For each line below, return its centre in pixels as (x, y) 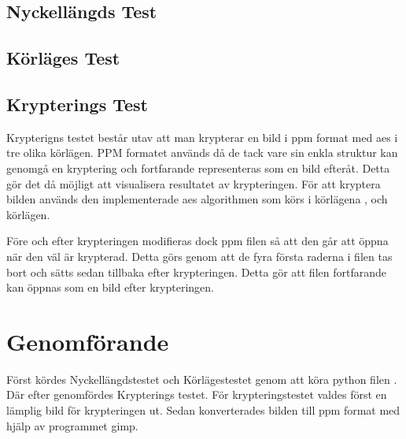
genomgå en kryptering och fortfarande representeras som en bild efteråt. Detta (198, 167)
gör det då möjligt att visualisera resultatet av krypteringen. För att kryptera (194, 183)
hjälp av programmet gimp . (72, 425)
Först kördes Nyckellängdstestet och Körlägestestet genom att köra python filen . (202, 379)
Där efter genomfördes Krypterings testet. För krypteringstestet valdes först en (197, 394)
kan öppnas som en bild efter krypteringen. (110, 287)
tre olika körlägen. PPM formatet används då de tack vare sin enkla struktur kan (202, 153)
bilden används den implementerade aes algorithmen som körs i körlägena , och (197, 199)
